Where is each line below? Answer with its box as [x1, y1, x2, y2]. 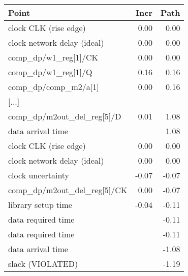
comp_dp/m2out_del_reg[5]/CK [8, 184, 128, 196]
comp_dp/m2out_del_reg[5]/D [8, 110, 121, 122]
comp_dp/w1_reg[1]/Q [8, 66, 92, 78]
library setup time [8, 199, 72, 210]
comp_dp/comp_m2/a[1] [8, 81, 99, 93]
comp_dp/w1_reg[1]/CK [8, 51, 98, 63]
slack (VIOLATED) [8, 258, 78, 269]
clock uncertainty [8, 169, 70, 181]
